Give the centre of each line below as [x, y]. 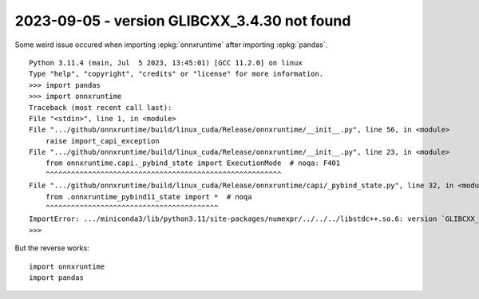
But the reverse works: [52, 248]
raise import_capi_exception [102, 141]
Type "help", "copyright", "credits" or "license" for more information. [176, 74]
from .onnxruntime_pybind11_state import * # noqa [148, 197]
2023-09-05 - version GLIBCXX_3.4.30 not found [183, 21]
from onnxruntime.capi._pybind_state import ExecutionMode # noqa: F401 [193, 163]
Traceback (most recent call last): [101, 107]
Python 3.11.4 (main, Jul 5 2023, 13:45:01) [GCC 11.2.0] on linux [166, 63]
